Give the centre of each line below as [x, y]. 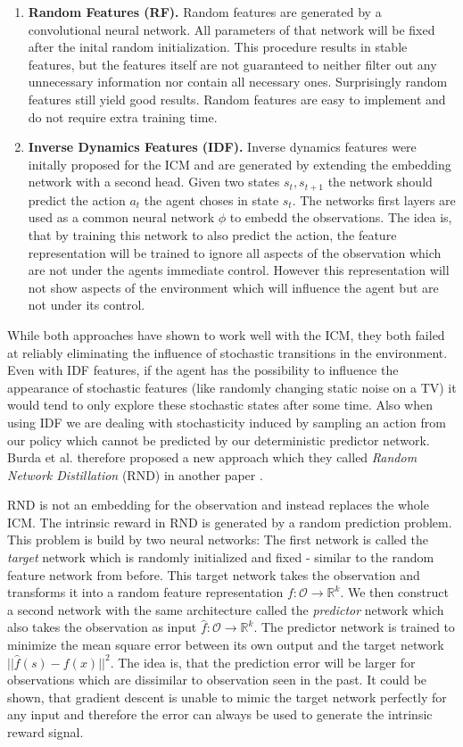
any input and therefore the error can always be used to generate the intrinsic [220, 714]
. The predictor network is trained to [354, 627]
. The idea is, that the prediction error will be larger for [263, 662]
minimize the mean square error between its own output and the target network [226, 645]
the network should [380, 182]
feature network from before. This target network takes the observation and [214, 574]
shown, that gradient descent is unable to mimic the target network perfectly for [227, 697]
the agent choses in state [211, 199]
